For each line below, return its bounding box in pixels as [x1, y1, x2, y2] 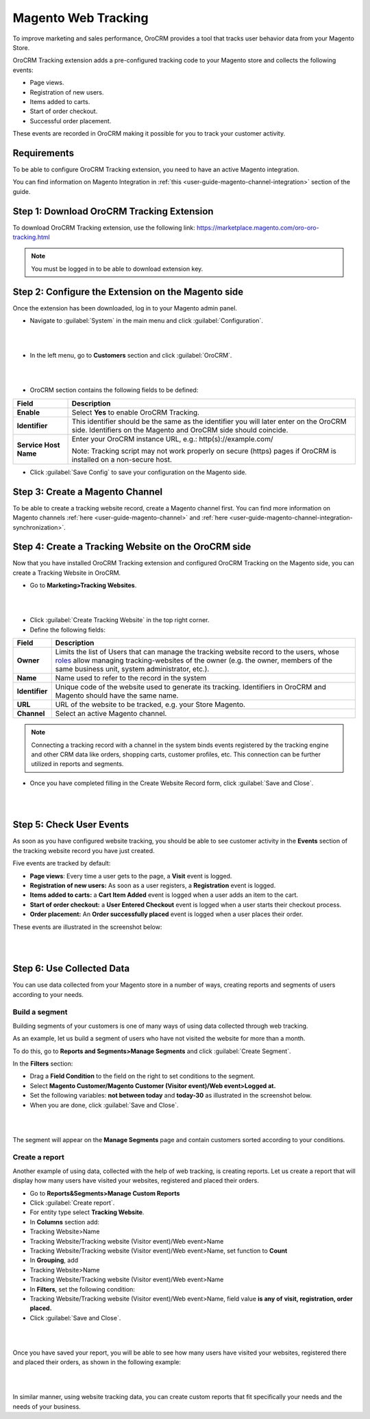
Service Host [16, 440, 60, 449]
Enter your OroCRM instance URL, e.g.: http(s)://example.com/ [71, 434, 273, 443]
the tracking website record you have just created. [12, 846, 155, 854]
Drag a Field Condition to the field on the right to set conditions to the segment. [29, 1072, 256, 1081]
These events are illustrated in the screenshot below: [12, 922, 162, 931]
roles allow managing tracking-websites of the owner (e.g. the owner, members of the [55, 656, 332, 665]
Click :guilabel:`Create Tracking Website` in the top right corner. [29, 616, 210, 624]
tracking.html [12, 233, 51, 241]
